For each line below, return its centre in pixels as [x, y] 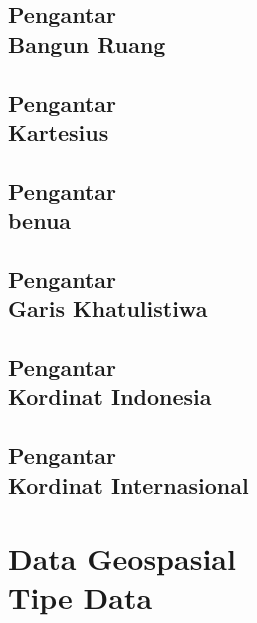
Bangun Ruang [87, 43]
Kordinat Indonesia [110, 396]
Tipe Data [80, 597]
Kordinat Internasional [128, 484]
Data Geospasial [122, 558]
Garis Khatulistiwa [108, 308]
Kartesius [58, 131]
